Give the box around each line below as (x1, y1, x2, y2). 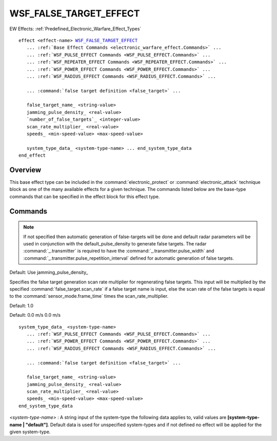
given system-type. (9, 429, 51, 435)
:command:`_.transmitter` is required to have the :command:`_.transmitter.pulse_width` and (23, 248, 214, 254)
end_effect (18, 152, 46, 159)
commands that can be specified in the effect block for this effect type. (9, 193, 160, 200)
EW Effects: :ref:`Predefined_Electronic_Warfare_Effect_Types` (9, 26, 142, 32)
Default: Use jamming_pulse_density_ (9, 270, 88, 276)
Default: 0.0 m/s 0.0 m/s (9, 312, 61, 318)
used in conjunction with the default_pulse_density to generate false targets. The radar (23, 241, 207, 247)
